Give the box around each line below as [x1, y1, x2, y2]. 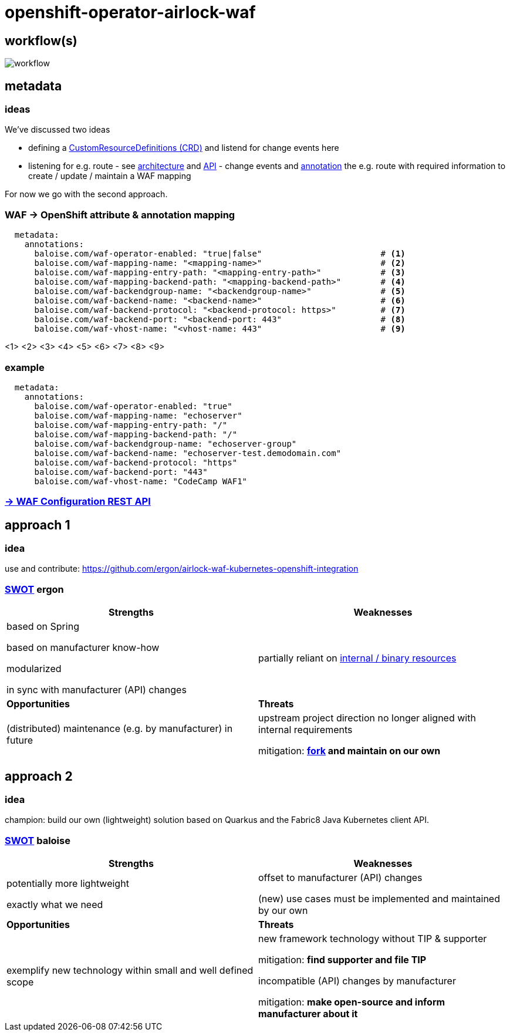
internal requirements [258, 724, 353, 736]
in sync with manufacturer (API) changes [6, 684, 187, 696]
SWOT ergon [5, 583, 64, 595]
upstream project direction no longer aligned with [258, 712, 476, 724]
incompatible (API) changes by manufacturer [258, 975, 456, 987]
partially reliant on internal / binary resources [258, 652, 457, 664]
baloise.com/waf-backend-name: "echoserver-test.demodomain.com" [34, 448, 342, 458]
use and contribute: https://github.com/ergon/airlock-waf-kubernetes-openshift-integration [5, 563, 359, 574]
